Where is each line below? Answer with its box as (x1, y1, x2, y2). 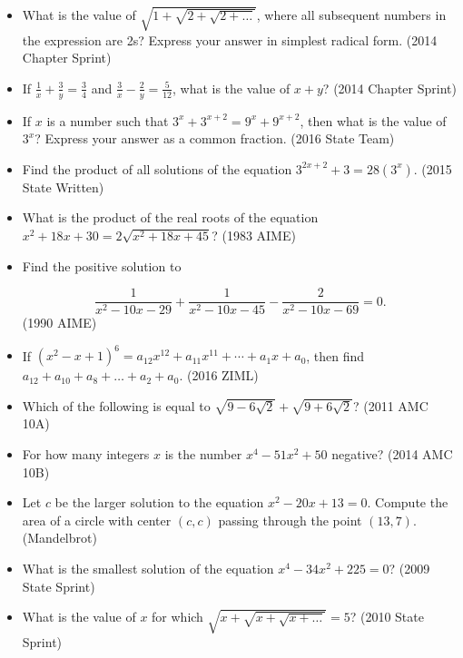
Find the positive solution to (22, 256, 182, 275)
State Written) (22, 177, 104, 196)
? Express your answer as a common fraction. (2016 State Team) (34, 129, 395, 148)
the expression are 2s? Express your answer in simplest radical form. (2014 (22, 30, 438, 49)
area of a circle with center (22, 510, 172, 529)
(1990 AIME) (22, 313, 97, 332)
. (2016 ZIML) (179, 366, 259, 385)
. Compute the (367, 493, 448, 512)
